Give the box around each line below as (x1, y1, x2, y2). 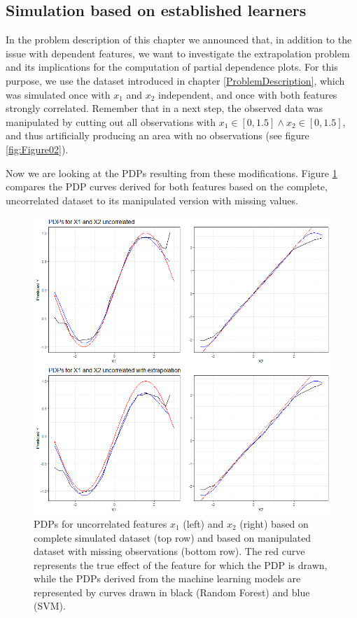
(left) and (183, 516, 224, 531)
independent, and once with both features (158, 87, 337, 101)
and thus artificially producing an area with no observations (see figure (6, 128, 309, 143)
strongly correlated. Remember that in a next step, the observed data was (6, 101, 323, 115)
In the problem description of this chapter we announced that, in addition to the (6, 32, 352, 47)
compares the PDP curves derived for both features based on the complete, (6, 179, 328, 194)
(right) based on (239, 516, 309, 531)
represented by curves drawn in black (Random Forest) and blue (34, 584, 310, 599)
